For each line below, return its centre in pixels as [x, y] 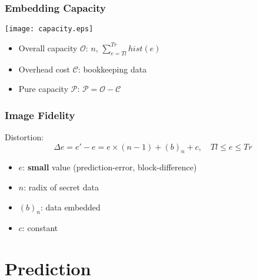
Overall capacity [48, 47]
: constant [40, 228]
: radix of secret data [61, 187]
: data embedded [70, 207]
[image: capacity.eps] [49, 29]
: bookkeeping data [112, 69]
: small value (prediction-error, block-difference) [110, 167]
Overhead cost [44, 69]
